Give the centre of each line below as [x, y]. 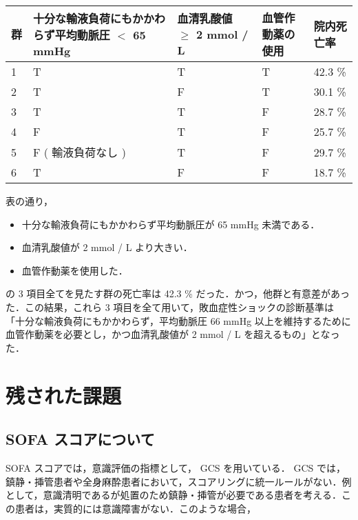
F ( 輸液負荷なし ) [80, 152]
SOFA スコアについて [80, 439]
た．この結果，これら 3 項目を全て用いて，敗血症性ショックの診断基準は [170, 307]
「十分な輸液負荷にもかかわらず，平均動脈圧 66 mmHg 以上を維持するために [178, 320]
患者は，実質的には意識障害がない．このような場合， [135, 508]
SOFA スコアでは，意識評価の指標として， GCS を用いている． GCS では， [176, 467]
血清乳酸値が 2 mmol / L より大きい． [107, 247]
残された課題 [64, 395]
